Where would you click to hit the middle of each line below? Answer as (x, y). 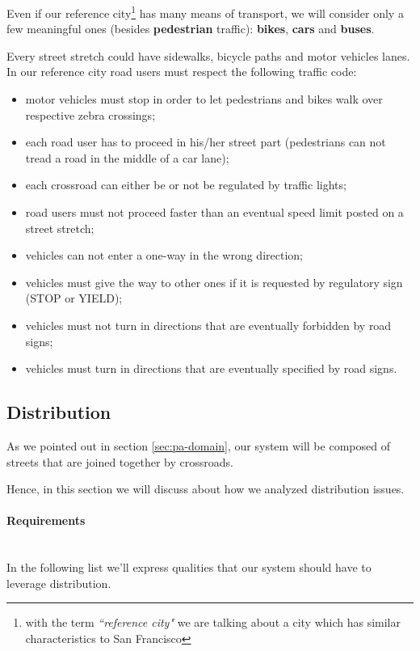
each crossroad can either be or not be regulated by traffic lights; (186, 185)
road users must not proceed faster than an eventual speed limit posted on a (214, 212)
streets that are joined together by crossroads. (120, 461)
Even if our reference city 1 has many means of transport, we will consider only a (205, 12)
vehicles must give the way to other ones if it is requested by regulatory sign (214, 282)
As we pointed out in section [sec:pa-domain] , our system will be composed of (198, 445)
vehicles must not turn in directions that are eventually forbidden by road (208, 325)
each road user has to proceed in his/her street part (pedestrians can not (206, 142)
